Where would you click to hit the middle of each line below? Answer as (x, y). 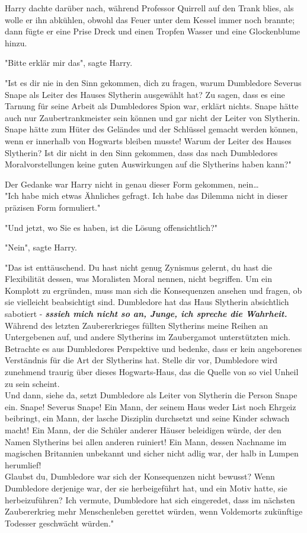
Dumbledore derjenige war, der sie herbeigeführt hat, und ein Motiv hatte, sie (146, 488)
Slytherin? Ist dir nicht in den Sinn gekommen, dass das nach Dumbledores (141, 152)
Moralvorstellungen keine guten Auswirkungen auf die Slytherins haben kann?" (148, 164)
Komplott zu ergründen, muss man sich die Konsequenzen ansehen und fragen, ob (153, 290)
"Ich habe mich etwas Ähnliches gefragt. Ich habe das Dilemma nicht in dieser (146, 196)
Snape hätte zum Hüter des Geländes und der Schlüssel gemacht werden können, (151, 129)
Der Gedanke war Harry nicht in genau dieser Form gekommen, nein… (132, 184)
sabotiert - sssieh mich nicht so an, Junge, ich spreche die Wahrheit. (146, 314)
